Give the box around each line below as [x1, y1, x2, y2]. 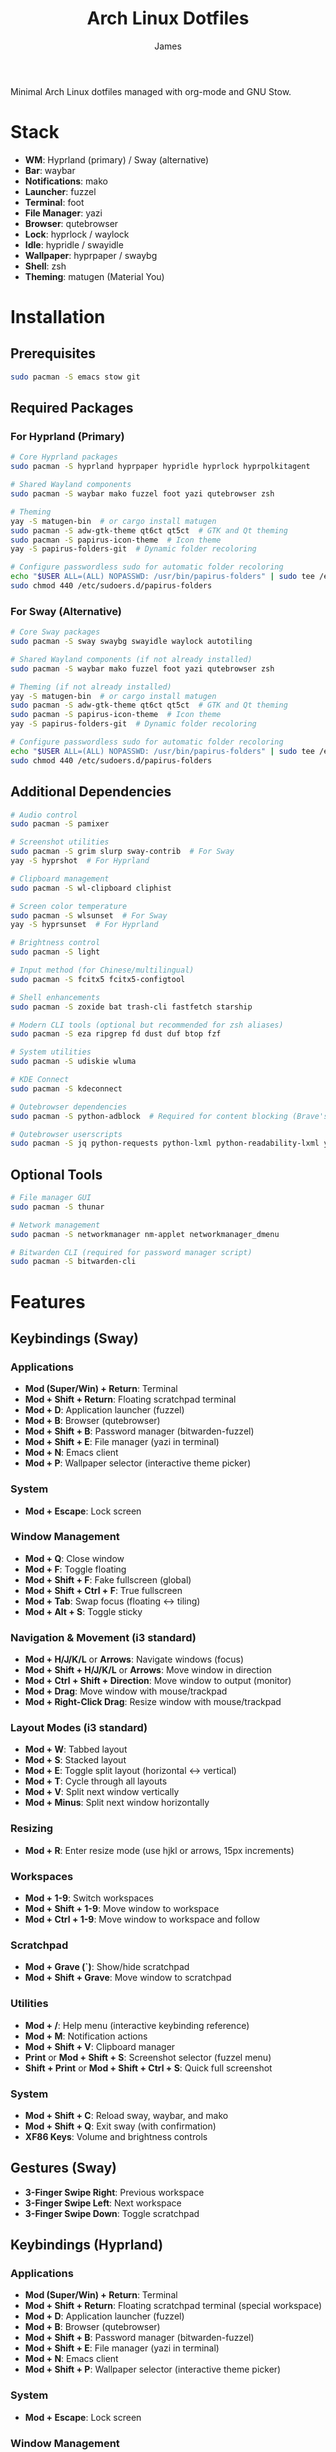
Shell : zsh [24, 260, 67, 272]
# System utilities [10, 1047, 92, 1057]
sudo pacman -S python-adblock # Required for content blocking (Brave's [10, 1111, 329, 1121]
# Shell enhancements [10, 992, 101, 1002]
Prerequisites [10, 345, 96, 362]
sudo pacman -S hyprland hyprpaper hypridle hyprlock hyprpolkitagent [10, 462, 311, 472]
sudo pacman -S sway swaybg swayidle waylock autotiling [10, 637, 253, 647]
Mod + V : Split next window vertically [24, 1786, 180, 1798]
